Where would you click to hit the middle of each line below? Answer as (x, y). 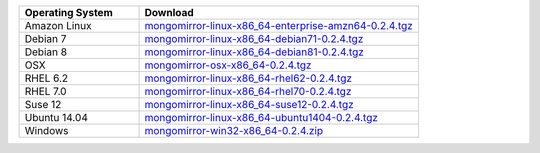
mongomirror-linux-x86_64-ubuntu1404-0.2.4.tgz (261, 117)
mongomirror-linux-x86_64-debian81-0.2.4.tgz (254, 52)
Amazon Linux (58, 25)
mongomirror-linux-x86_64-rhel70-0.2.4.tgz (248, 91)
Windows (46, 130)
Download (169, 12)
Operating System (69, 12)
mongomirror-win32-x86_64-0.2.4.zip (234, 130)
